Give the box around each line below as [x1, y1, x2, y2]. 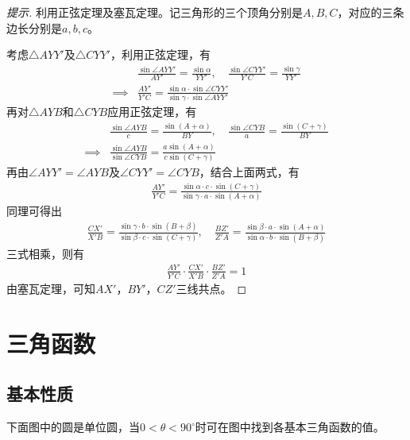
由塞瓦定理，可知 [6, 280, 95, 296]
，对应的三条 [337, 4, 404, 20]
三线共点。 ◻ [176, 280, 247, 296]
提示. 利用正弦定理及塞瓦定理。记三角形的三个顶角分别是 [6, 4, 303, 20]
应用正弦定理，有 [107, 103, 197, 120]
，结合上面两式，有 [199, 163, 300, 179]
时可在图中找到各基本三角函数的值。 [195, 419, 385, 435]
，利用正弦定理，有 [110, 46, 211, 63]
